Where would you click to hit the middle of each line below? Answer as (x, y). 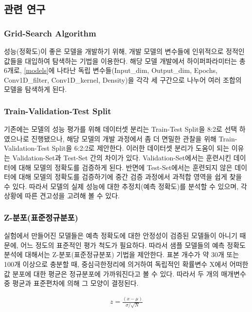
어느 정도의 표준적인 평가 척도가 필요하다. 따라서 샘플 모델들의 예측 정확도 (133, 245)
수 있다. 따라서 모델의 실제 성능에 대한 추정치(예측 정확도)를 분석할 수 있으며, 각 (126, 186)
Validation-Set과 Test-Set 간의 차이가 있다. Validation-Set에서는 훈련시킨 (122, 157)
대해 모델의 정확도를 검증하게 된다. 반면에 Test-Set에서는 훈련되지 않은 (126, 167)
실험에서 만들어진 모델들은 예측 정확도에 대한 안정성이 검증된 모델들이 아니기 (121, 235)
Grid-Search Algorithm (50, 33)
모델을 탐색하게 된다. (36, 89)
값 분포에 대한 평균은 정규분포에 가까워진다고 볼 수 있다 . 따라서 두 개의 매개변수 (125, 273)
